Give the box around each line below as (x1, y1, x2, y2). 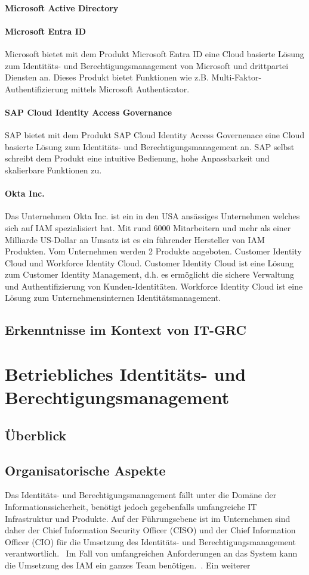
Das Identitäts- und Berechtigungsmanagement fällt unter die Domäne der (5, 489, 277, 501)
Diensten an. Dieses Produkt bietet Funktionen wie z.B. (5, 71, 209, 83)
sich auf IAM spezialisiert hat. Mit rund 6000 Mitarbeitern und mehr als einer (5, 221, 291, 234)
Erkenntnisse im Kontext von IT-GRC (5, 321, 246, 339)
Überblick (5, 425, 67, 444)
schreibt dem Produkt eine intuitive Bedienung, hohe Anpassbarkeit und (5, 152, 270, 164)
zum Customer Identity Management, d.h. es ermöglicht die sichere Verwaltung (5, 268, 294, 281)
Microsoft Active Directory (5, 1, 119, 14)
